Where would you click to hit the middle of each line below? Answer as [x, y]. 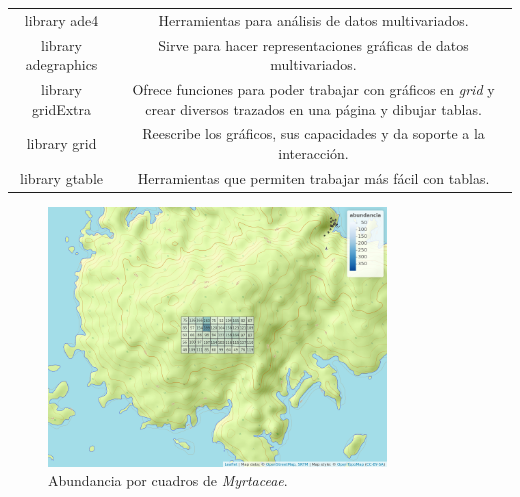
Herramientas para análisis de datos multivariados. [313, 19]
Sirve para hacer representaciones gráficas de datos [313, 44]
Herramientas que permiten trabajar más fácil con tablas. [313, 177]
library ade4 [61, 19]
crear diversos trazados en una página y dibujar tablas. [313, 108]
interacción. [313, 153]
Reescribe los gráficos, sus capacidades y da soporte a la [313, 133]
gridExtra [62, 108]
